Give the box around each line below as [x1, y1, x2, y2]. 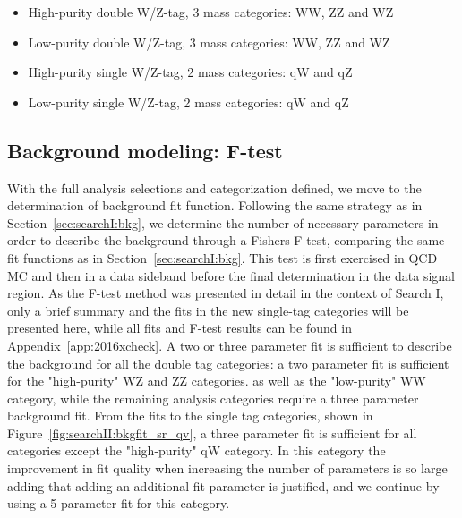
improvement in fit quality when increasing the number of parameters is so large [7, 459, 448, 478]
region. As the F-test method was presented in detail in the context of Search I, [7, 284, 444, 302]
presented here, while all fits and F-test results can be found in [7, 318, 352, 337]
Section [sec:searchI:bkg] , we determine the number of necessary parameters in [7, 213, 439, 232]
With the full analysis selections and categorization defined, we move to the [7, 178, 422, 197]
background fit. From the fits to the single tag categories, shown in [7, 406, 373, 425]
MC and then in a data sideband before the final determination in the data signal [7, 266, 456, 284]
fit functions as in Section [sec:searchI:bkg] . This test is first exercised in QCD [7, 248, 438, 267]
